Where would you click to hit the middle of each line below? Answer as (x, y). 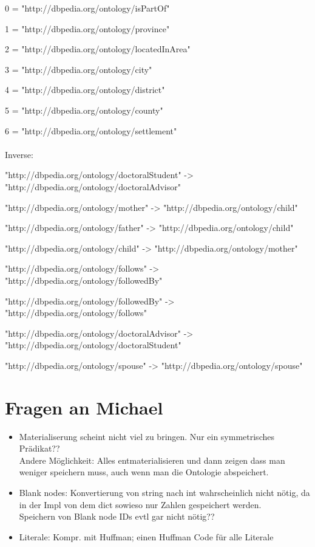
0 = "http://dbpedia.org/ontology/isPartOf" (87, 8)
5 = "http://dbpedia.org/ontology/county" (84, 110)
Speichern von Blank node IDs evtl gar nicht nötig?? (117, 516)
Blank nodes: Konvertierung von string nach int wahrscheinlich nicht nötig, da (164, 492)
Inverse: (19, 154)
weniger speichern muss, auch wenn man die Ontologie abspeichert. (144, 472)
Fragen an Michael (84, 407)
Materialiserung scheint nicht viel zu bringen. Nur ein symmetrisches (147, 436)
